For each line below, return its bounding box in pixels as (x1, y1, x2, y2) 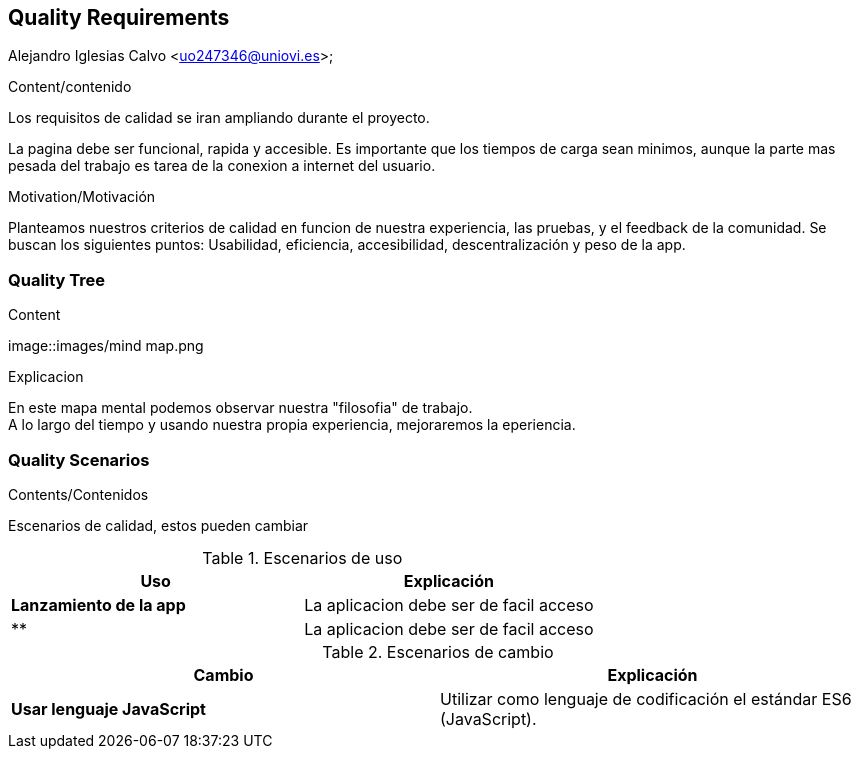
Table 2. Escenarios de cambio (322, 641, 554, 662)
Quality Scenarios (8, 449, 150, 470)
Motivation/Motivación (8, 188, 156, 206)
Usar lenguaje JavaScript (11, 698, 206, 719)
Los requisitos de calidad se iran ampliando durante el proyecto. (8, 109, 430, 127)
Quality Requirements (8, 5, 230, 30)
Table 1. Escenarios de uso (202, 547, 403, 568)
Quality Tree (8, 269, 106, 290)
